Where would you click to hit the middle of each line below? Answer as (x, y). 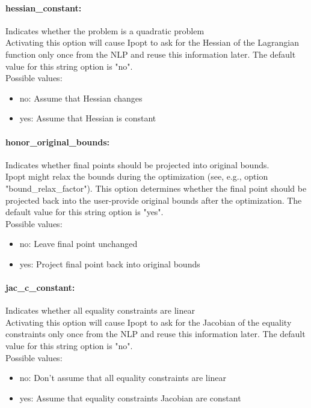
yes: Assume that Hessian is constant (88, 118)
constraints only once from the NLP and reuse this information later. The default (155, 334)
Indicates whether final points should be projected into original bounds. (137, 164)
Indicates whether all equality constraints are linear (100, 310)
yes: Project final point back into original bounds (110, 263)
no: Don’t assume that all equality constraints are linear (123, 378)
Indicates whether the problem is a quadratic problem (105, 30)
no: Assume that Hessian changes (81, 98)
